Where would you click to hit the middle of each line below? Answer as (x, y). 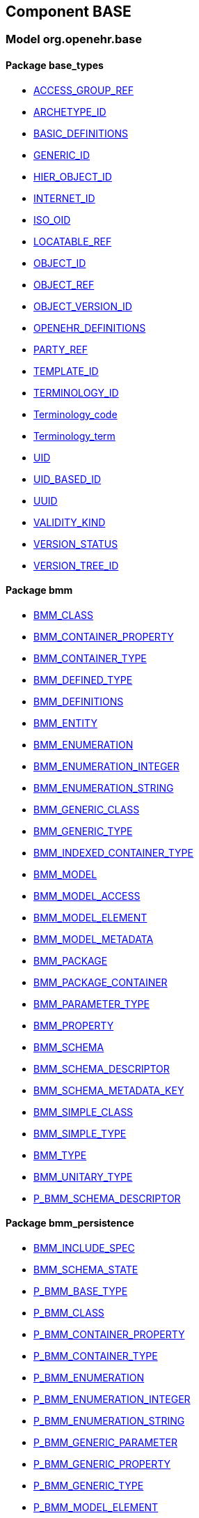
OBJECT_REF (64, 284)
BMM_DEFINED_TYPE (83, 680)
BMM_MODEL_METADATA (94, 939)
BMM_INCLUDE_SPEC (84, 1248)
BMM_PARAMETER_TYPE (91, 1004)
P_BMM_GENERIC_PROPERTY (102, 1464)
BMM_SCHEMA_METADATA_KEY (109, 1090)
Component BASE (69, 11)
